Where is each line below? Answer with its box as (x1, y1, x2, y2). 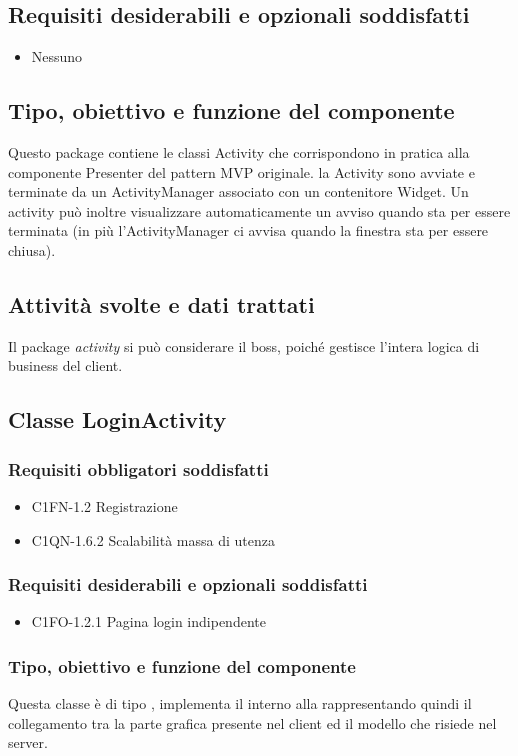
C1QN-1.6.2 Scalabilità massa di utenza (31, 529, 276, 550)
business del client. (8, 355, 123, 376)
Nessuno (31, 46, 83, 67)
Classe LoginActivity (8, 404, 227, 435)
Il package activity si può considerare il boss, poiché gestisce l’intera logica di (8, 335, 480, 356)
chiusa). (8, 239, 56, 260)
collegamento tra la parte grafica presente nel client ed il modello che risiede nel (8, 712, 497, 733)
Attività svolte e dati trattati (8, 288, 315, 319)
